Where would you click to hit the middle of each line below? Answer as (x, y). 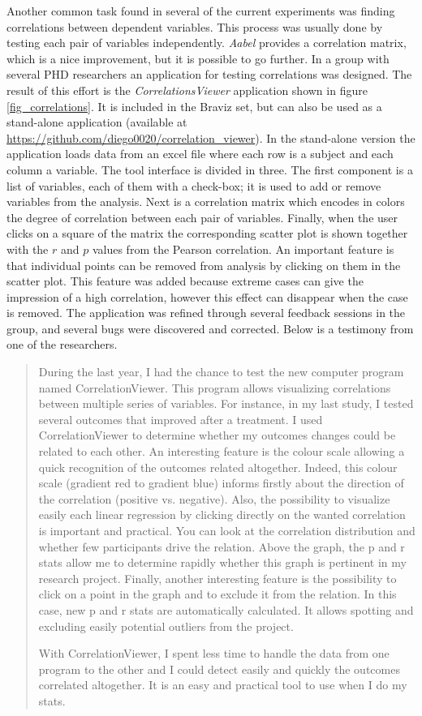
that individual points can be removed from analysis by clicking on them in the (204, 265)
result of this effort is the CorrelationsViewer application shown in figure (187, 90)
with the (28, 249)
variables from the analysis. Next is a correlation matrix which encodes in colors (206, 202)
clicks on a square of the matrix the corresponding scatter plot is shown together (207, 233)
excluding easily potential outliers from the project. (166, 626)
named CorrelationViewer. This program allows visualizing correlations (215, 387)
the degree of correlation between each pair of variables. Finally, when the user (202, 217)
